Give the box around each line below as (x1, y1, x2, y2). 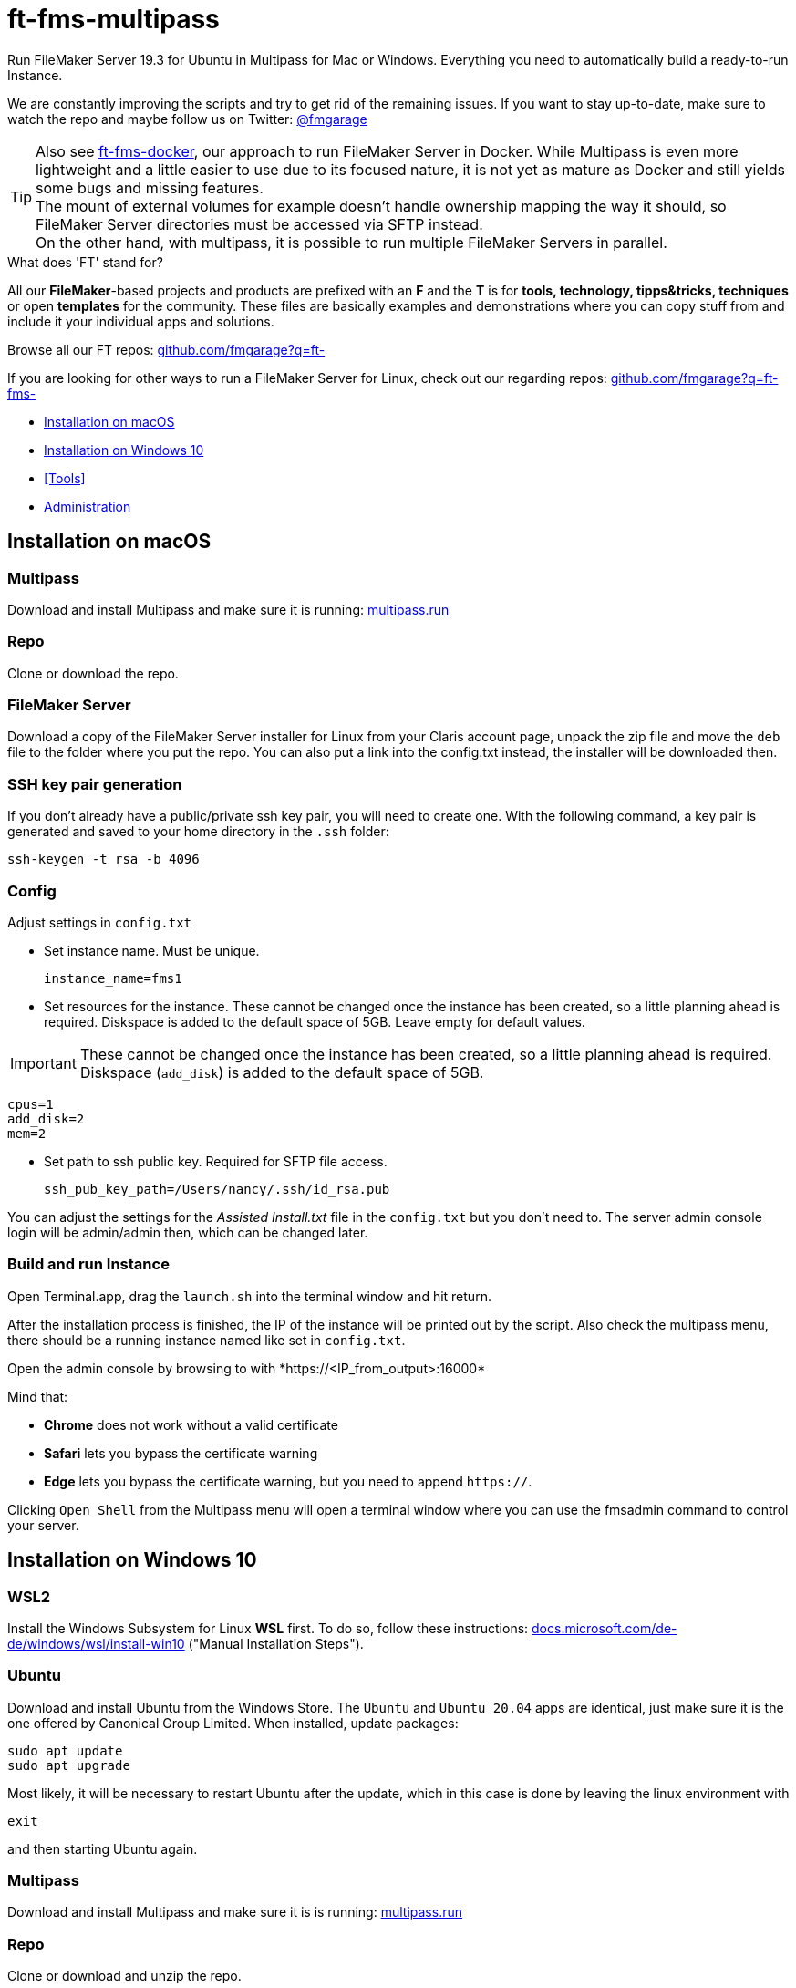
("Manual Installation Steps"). (188, 1635, 364, 1651)
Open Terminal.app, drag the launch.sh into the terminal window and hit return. (7, 1288, 491, 1304)
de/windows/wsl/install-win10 (7, 1635, 185, 1651)
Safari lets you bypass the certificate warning (44, 1444, 318, 1461)
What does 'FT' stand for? (7, 254, 163, 270)
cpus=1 (7, 1096, 54, 1112)
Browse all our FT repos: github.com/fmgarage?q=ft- (7, 341, 326, 357)
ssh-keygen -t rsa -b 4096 (7, 852, 200, 867)
